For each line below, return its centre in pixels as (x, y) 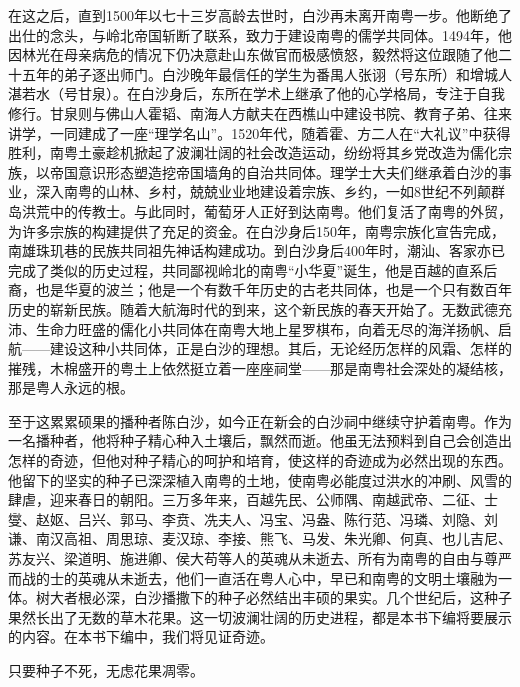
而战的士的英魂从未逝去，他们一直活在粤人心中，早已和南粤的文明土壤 (239, 577)
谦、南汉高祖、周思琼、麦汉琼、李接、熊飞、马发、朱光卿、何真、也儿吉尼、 (260, 538)
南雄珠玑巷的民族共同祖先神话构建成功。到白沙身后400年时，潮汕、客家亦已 (256, 250)
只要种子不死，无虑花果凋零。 (106, 670)
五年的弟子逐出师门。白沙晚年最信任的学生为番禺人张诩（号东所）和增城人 (266, 73)
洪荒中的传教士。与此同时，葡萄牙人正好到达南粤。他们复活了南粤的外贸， (266, 210)
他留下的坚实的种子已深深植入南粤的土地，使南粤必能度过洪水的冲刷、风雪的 (260, 479)
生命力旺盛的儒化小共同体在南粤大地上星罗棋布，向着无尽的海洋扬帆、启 (273, 328)
